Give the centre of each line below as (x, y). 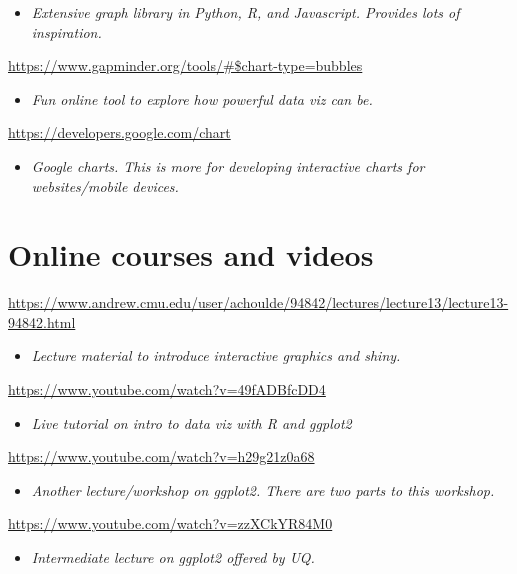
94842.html (42, 321)
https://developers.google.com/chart (119, 132)
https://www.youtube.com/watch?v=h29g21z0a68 (161, 456)
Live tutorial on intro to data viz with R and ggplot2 (191, 422)
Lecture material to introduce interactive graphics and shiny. (216, 355)
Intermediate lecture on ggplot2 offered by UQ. (173, 557)
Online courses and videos (191, 254)
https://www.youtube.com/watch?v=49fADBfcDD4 (167, 389)
